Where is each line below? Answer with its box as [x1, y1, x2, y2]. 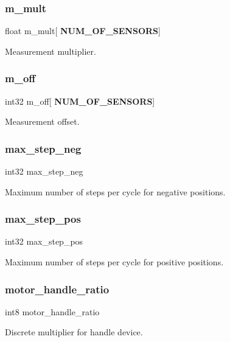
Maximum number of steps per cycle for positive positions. [5, 256, 224, 268]
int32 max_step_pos [5, 235, 83, 248]
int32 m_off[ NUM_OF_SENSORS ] [5, 94, 155, 107]
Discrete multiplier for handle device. [5, 326, 143, 338]
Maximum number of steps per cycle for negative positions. [5, 185, 226, 198]
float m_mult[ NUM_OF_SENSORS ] [5, 24, 161, 37]
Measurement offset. [5, 115, 80, 128]
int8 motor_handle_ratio [5, 305, 100, 318]
